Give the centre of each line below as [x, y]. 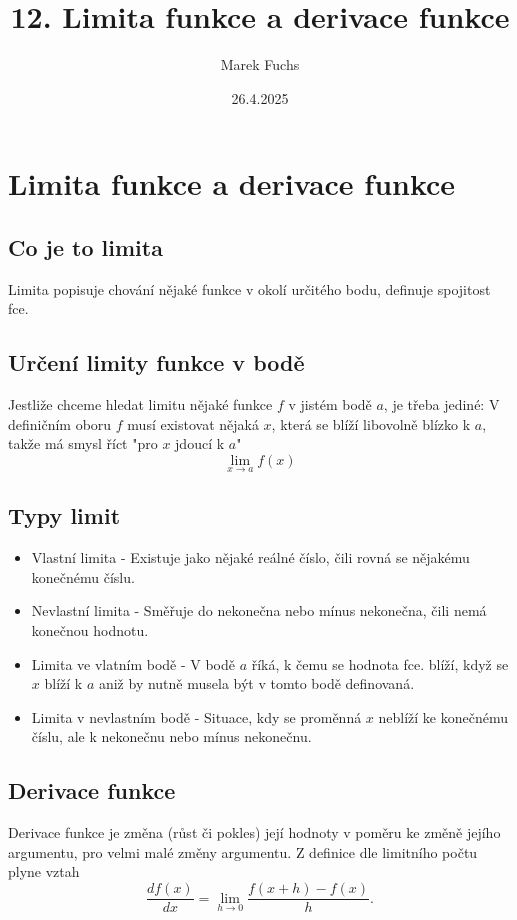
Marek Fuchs [260, 64]
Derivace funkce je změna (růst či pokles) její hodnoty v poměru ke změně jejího [254, 832]
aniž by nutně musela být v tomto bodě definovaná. [256, 683]
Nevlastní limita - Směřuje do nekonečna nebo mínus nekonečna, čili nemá [259, 610]
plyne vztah [44, 871]
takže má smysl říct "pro [83, 443]
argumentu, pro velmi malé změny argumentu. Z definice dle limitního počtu [243, 851]
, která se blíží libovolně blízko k [371, 423]
